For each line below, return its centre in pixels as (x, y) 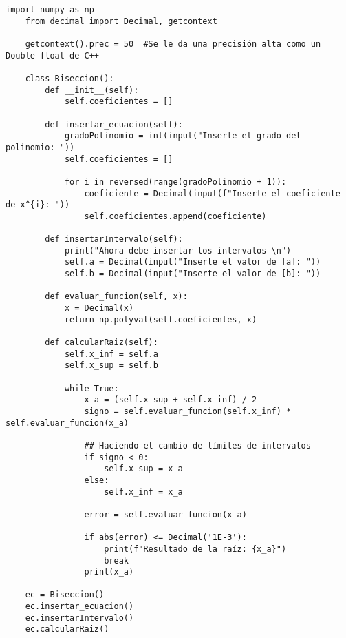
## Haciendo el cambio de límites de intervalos (197, 445)
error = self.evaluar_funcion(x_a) (165, 514)
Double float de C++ (53, 55)
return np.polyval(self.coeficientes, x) (161, 319)
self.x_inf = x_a (143, 492)
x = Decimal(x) (99, 308)
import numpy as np (50, 10)
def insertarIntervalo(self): (114, 239)
